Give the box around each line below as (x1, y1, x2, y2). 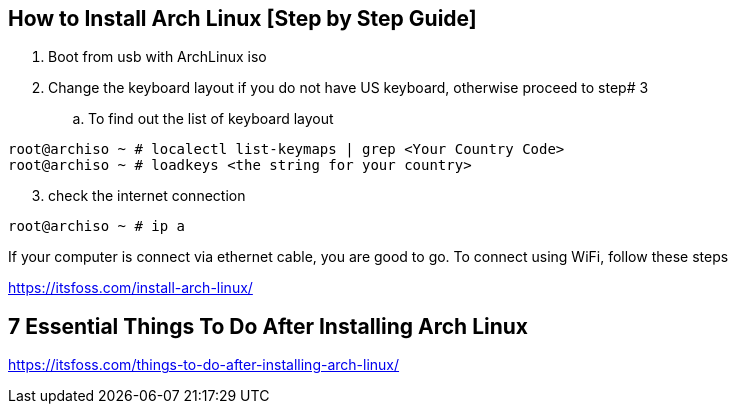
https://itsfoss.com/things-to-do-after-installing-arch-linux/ (8, 356, 400, 374)
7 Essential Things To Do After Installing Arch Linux (8, 313, 529, 339)
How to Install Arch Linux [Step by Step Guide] (8, 6, 477, 31)
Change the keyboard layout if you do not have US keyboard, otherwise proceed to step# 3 (48, 79, 649, 97)
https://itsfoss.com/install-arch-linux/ (8, 279, 253, 297)
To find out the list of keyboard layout (88, 110, 334, 128)
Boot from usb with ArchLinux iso (48, 48, 267, 66)
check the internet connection (48, 187, 246, 205)
